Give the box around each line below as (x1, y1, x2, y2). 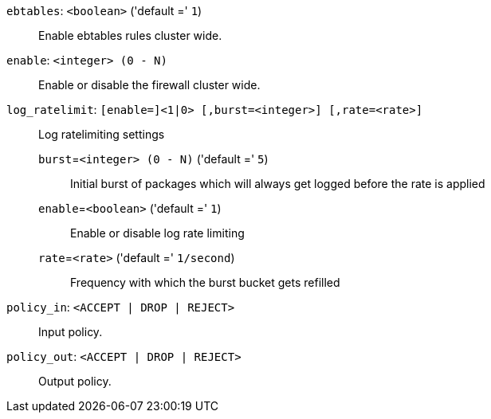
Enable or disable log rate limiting (70, 226, 245, 240)
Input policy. (38, 325, 103, 339)
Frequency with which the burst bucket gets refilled (70, 276, 340, 289)
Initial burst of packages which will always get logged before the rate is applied (70, 177, 485, 190)
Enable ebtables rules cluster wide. (38, 29, 222, 42)
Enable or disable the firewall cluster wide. (38, 78, 261, 92)
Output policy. (38, 374, 112, 388)
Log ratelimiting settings (38, 127, 165, 141)
